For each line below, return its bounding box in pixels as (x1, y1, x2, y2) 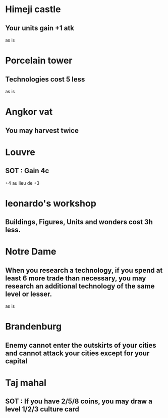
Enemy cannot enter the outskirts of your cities (5, 341, 156, 350)
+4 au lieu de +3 (5, 180, 39, 186)
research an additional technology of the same (5, 282, 155, 290)
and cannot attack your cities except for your (5, 349, 150, 357)
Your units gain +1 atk (5, 24, 75, 32)
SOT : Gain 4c (5, 166, 49, 175)
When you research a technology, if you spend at (5, 266, 163, 274)
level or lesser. (5, 289, 52, 298)
